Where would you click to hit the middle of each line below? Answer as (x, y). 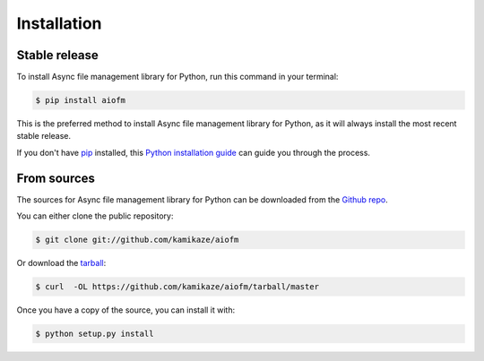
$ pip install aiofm (80, 100)
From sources (56, 178)
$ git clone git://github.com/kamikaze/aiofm (137, 240)
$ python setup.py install (95, 334)
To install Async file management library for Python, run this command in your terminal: (177, 77)
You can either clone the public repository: (95, 216)
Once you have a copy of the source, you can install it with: (126, 310)
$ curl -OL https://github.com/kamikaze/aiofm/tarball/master (177, 287)
